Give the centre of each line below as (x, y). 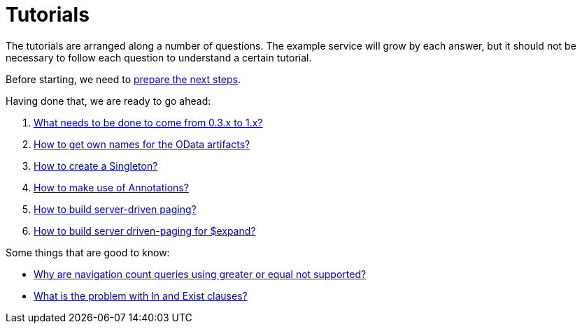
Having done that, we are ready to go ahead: (108, 101)
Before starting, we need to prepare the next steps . (123, 79)
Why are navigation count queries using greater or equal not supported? (200, 274)
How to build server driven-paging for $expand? (145, 231)
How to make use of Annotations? (111, 187)
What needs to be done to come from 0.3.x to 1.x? (148, 122)
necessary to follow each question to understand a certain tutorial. (159, 57)
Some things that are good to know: (88, 252)
